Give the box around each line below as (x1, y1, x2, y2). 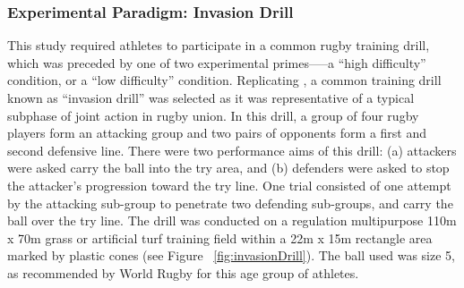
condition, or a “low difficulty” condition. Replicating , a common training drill (7, 71, 442, 89)
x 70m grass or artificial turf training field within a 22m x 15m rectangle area (7, 228, 433, 247)
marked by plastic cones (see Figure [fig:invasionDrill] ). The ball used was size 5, (7, 246, 455, 265)
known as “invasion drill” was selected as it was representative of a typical (7, 89, 415, 106)
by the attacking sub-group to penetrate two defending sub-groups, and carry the (7, 193, 453, 212)
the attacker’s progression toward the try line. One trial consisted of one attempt (7, 175, 451, 194)
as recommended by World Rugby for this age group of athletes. (7, 263, 359, 282)
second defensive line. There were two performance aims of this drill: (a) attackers (7, 140, 457, 159)
